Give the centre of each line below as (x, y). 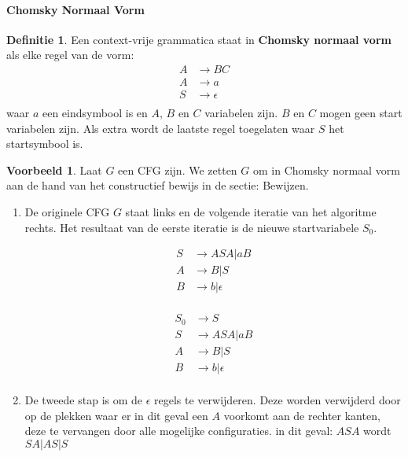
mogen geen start (361, 113)
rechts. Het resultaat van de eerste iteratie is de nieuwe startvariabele (192, 227)
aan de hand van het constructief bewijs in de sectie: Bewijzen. (158, 185)
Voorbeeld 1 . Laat (54, 170)
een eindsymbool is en (95, 113)
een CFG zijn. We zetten (178, 170)
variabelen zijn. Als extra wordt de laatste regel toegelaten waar (161, 128)
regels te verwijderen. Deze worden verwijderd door (278, 400)
